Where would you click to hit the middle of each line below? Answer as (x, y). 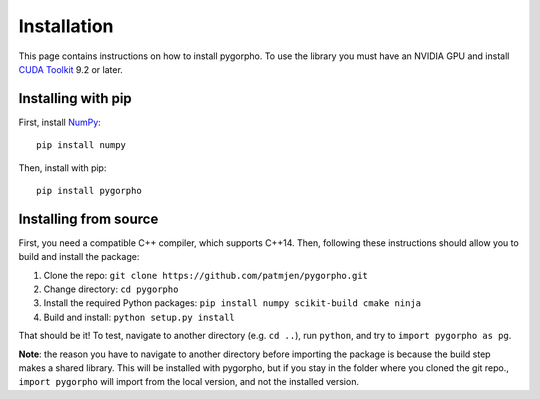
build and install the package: (79, 257)
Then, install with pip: (62, 167)
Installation (66, 26)
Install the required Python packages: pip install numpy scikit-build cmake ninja (232, 303)
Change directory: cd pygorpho (111, 289)
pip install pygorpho (89, 191)
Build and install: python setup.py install (139, 317)
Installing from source (88, 218)
